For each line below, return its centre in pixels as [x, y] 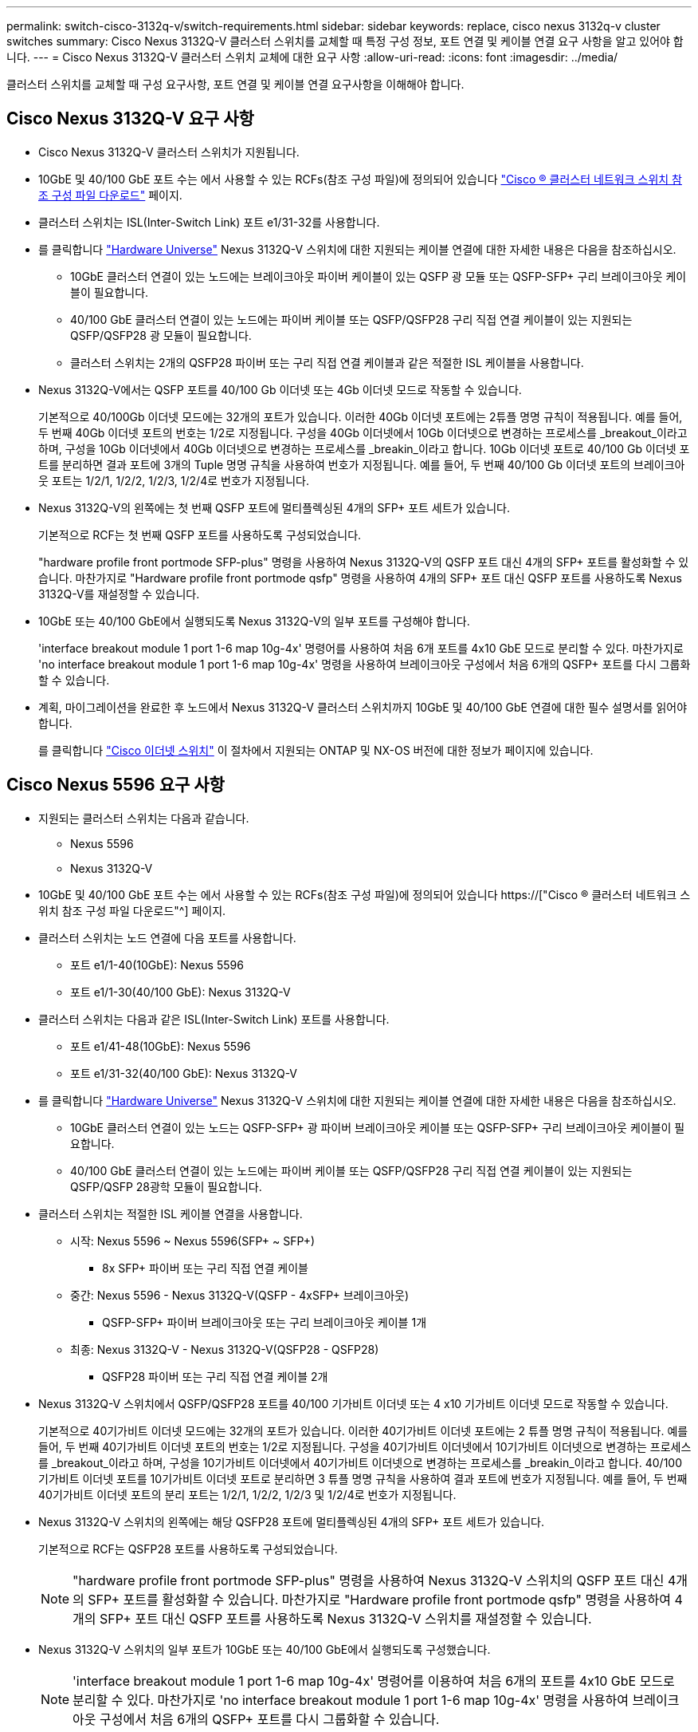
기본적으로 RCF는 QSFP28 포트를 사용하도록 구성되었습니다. [188, 1549]
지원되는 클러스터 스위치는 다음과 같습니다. [144, 818]
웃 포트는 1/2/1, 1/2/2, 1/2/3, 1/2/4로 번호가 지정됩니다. [174, 480]
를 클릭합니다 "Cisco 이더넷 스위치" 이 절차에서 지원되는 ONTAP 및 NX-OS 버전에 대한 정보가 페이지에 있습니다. [316, 750]
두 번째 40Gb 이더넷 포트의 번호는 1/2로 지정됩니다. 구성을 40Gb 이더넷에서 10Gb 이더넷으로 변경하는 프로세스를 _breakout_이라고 [363, 432]
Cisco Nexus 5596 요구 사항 [116, 785]
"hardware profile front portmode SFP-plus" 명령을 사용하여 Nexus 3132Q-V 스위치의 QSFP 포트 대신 [369, 1580]
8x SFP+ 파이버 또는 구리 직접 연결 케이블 [206, 1268]
